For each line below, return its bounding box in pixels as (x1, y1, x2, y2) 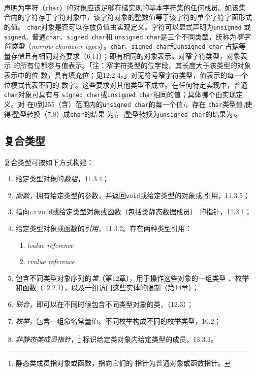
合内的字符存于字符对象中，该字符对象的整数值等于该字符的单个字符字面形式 (4, 12, 252, 22)
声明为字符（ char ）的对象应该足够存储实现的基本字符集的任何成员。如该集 (4, 2, 246, 12)
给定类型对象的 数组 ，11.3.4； (15, 173, 109, 184)
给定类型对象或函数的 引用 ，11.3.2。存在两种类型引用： (15, 223, 192, 234)
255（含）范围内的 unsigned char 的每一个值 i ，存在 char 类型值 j (44, 99, 245, 109)
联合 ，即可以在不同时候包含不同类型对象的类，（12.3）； (15, 299, 193, 309)
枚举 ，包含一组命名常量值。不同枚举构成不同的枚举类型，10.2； (15, 315, 221, 326)
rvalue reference (27, 256, 75, 267)
